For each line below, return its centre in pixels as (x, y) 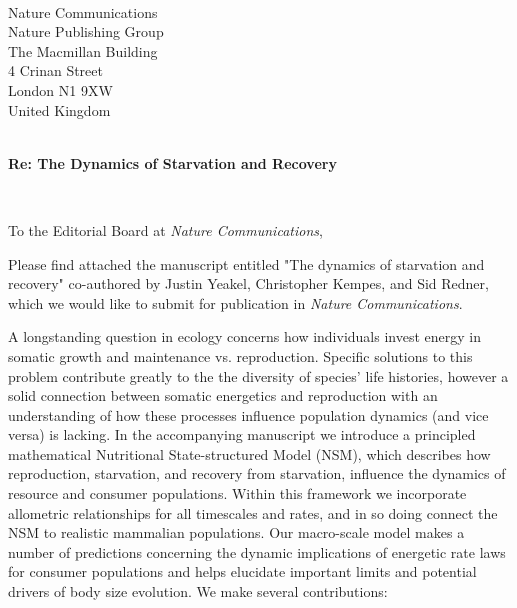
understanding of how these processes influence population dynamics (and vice (248, 414)
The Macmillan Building (83, 50)
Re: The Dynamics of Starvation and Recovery (172, 162)
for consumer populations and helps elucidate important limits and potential (242, 571)
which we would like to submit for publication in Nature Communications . (235, 302)
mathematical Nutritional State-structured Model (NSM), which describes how (249, 453)
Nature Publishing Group (86, 31)
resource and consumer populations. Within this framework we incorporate (237, 493)
